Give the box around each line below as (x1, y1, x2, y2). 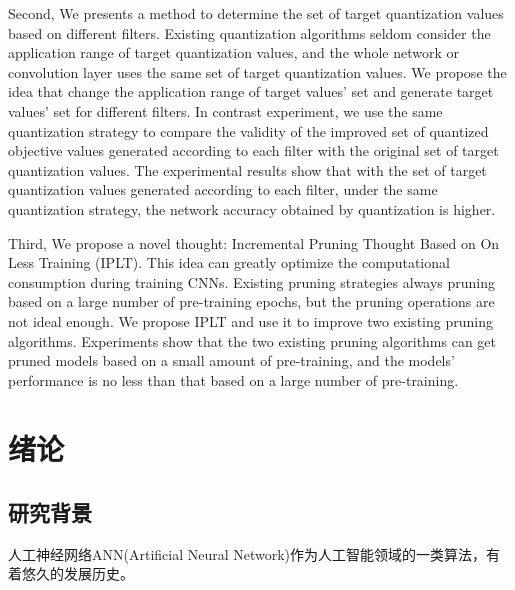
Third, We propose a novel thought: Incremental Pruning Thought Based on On (8, 232, 500, 253)
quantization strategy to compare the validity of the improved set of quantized (8, 120, 489, 141)
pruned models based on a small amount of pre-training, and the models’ (8, 350, 455, 371)
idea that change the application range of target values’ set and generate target (8, 81, 494, 102)
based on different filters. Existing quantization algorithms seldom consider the (8, 22, 491, 43)
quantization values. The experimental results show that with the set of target (8, 159, 487, 180)
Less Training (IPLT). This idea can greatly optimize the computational (8, 252, 450, 273)
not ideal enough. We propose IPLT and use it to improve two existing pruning (8, 310, 493, 331)
